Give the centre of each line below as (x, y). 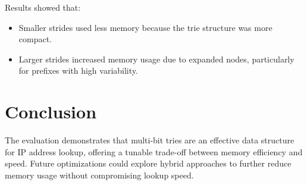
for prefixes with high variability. (78, 70)
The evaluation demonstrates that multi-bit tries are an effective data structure (150, 140)
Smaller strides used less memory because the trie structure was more (145, 27)
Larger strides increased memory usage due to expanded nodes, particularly (156, 59)
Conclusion (51, 112)
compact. (35, 39)
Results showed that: (43, 7)
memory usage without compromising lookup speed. (99, 175)
